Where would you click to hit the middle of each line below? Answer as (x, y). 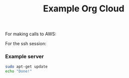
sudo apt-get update (27, 67)
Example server (24, 57)
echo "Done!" (19, 72)
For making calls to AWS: (31, 34)
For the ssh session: (26, 44)
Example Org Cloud (84, 9)
